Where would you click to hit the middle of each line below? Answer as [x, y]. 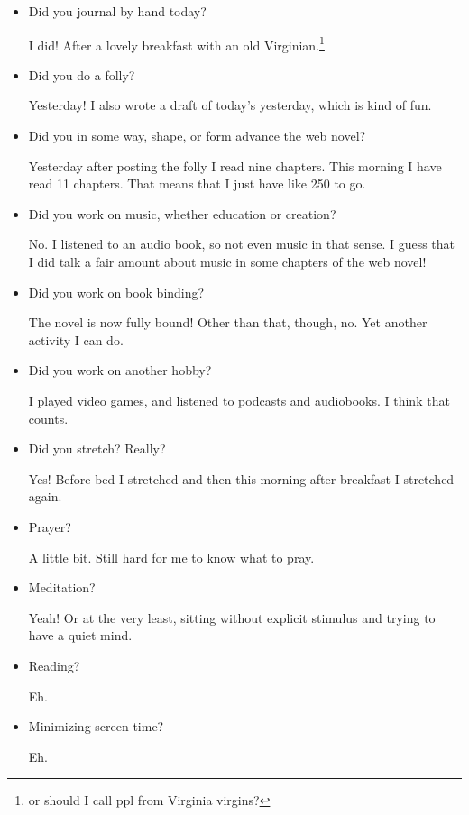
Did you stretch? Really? [97, 449]
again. [45, 496]
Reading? [54, 665]
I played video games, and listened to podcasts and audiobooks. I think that [239, 400]
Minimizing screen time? [96, 726]
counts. [48, 418]
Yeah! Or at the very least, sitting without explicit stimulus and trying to [232, 617]
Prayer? [50, 526]
